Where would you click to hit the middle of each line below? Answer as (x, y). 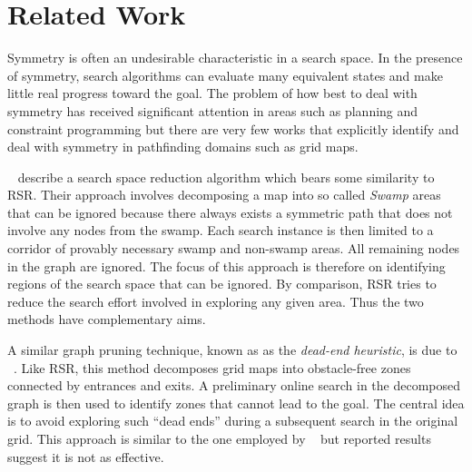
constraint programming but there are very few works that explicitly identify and (233, 128)
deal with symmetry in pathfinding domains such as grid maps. (183, 147)
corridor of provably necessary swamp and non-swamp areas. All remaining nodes (234, 248)
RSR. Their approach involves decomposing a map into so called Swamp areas (224, 195)
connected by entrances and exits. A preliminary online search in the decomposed (234, 385)
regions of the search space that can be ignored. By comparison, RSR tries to (222, 284)
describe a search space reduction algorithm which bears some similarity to (226, 177)
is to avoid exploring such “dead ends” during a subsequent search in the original (233, 421)
